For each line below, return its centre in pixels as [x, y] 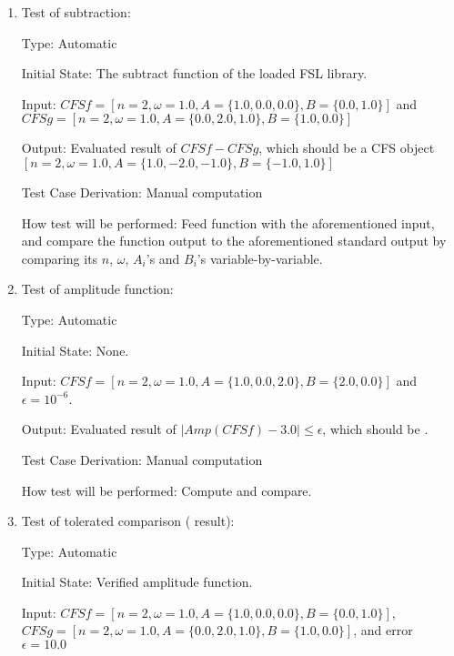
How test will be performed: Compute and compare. [166, 490]
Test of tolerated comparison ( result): [128, 521]
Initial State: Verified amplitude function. [137, 582]
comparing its [60, 258]
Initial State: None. [75, 350]
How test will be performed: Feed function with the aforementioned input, [228, 222]
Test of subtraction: [76, 12]
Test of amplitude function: [97, 289]
